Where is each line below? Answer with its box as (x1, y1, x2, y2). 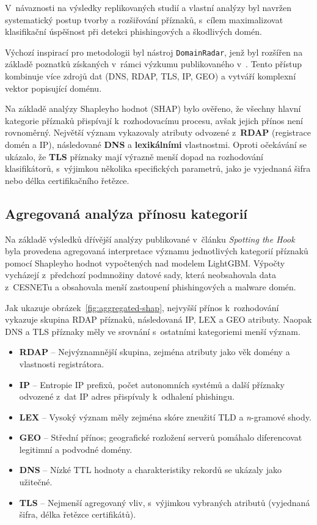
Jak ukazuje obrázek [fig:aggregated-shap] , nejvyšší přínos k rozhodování (5, 301, 279, 314)
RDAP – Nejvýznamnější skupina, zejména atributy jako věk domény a (19, 345, 290, 358)
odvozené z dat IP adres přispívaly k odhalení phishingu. (19, 390, 235, 403)
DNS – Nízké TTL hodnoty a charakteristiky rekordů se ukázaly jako (19, 463, 282, 476)
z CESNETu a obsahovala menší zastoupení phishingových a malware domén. (5, 280, 296, 293)
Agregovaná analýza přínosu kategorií (5, 204, 248, 222)
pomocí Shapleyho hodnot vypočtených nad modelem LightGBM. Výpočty (5, 256, 285, 269)
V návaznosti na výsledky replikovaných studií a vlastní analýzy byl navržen (5, 1, 292, 13)
